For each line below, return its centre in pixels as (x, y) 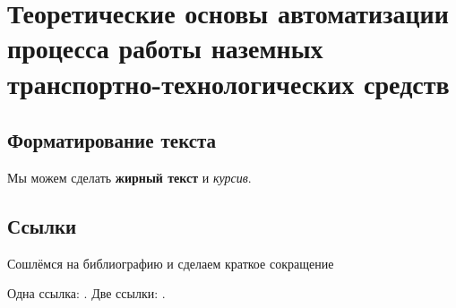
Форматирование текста (112, 140)
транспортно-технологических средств (228, 83)
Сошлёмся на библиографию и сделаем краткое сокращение (171, 263)
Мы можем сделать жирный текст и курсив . (129, 177)
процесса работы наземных (165, 48)
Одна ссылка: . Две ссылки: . (86, 293)
